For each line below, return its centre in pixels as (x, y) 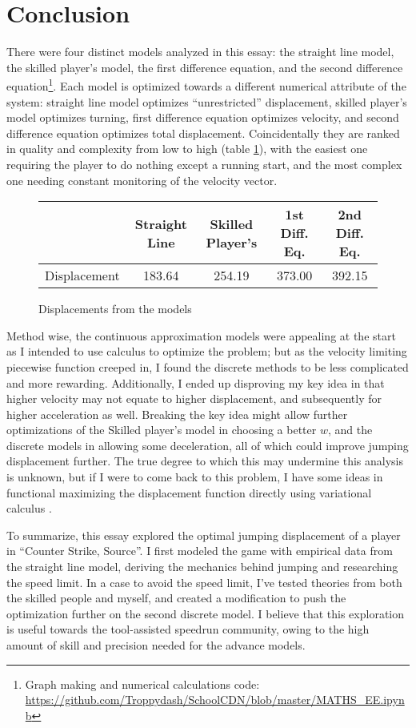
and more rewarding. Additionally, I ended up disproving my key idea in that (196, 382)
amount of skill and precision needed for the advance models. (156, 645)
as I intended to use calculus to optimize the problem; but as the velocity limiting (207, 351)
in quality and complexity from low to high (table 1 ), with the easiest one (187, 149)
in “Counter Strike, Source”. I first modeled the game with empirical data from (200, 551)
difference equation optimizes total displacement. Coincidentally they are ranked (203, 133)
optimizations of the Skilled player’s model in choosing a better (162, 430)
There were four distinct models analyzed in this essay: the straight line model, (200, 52)
